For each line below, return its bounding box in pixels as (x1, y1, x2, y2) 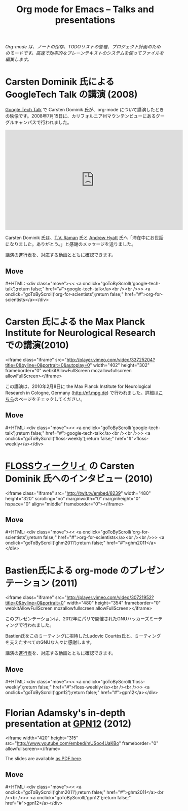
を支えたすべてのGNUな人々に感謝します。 (5, 639, 95, 645)
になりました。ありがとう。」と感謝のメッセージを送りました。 (5, 241, 136, 247)
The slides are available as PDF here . (5, 756, 83, 762)
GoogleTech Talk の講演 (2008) (5, 89, 138, 100)
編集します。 (5, 56, 32, 63)
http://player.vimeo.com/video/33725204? (66, 356, 156, 363)
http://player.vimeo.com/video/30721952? (66, 594, 154, 600)
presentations (55, 14, 116, 26)
